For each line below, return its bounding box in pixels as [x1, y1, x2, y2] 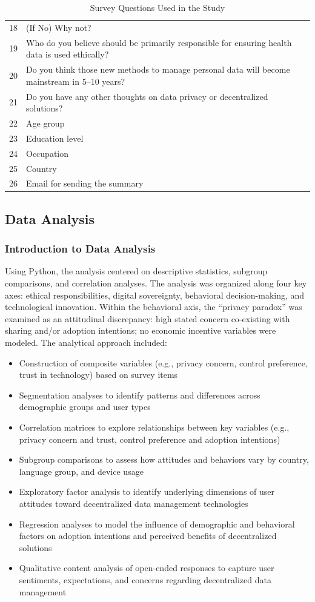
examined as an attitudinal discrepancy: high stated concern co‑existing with [5, 312, 290, 325]
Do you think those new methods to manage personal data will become [26, 63, 290, 76]
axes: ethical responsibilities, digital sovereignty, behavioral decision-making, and [5, 288, 305, 301]
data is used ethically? [26, 48, 109, 61]
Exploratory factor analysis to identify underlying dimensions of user [19, 485, 275, 498]
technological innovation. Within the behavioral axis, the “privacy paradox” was [5, 300, 302, 313]
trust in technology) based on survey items [19, 368, 178, 381]
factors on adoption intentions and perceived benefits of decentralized [19, 529, 277, 542]
